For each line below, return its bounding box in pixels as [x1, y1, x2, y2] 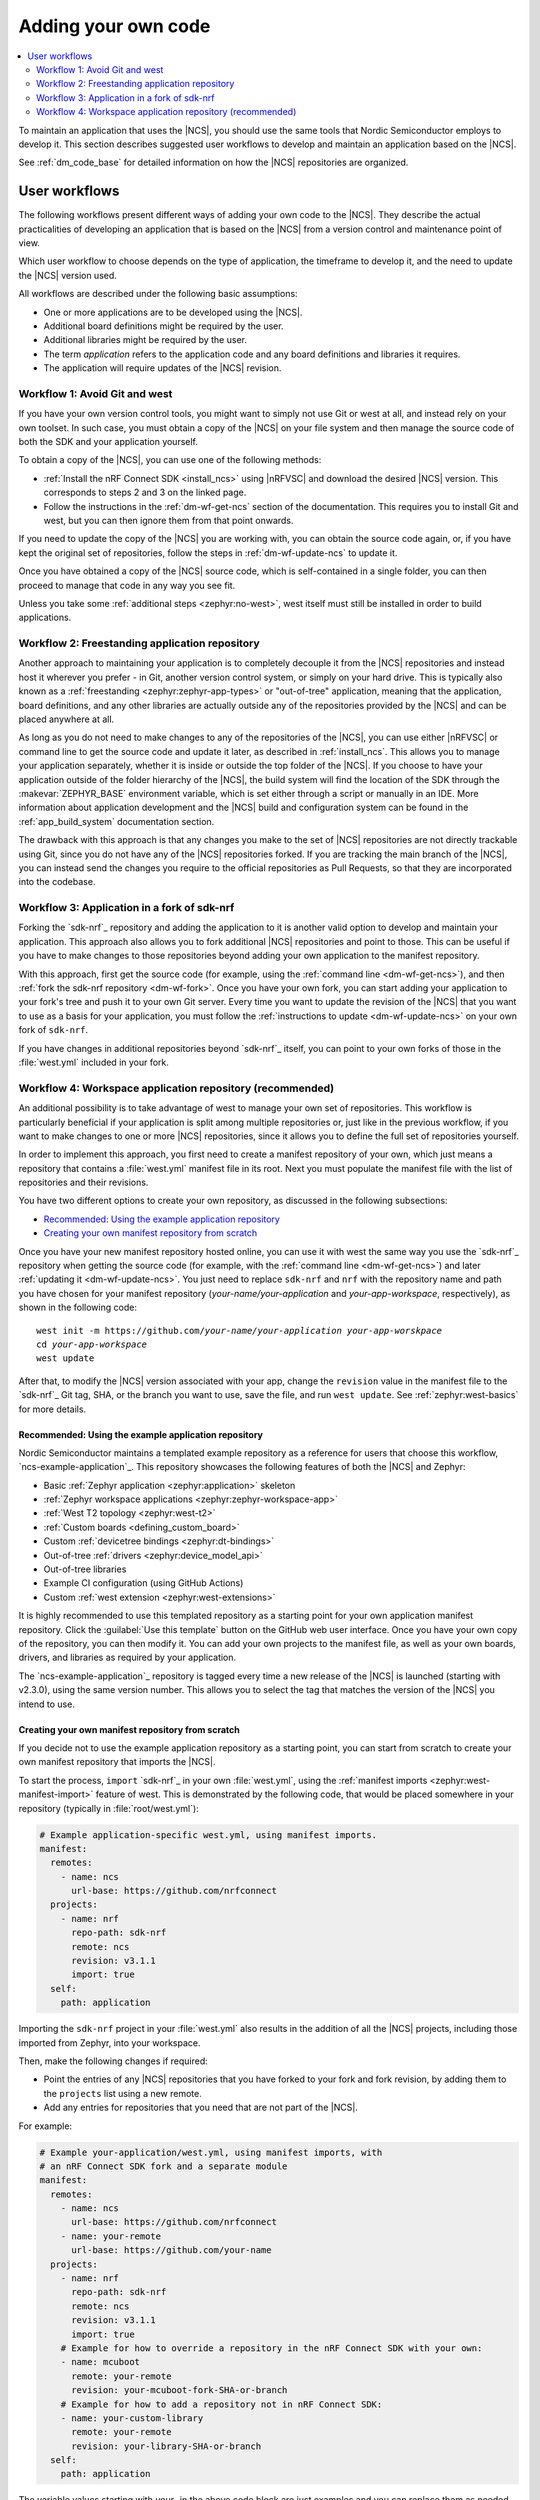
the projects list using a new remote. [43, 2087, 202, 2099]
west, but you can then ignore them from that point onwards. [43, 514, 294, 526]
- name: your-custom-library [60, 2412, 204, 2424]
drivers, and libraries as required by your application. [18, 1651, 237, 1664]
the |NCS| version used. [18, 269, 117, 281]
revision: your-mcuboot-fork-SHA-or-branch [71, 2385, 288, 2396]
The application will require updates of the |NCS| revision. [43, 362, 282, 374]
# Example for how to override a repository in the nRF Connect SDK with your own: [60, 2342, 483, 2354]
